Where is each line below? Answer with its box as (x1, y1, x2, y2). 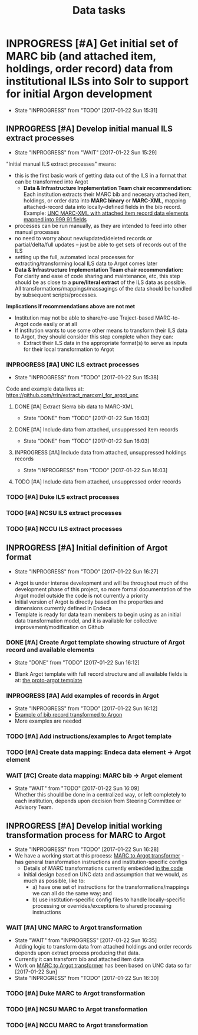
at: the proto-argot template (14, 676, 82, 683)
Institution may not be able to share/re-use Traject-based (14, 314, 154, 321)
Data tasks (72, 4, 126, 17)
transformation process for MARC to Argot (6, 830, 166, 840)
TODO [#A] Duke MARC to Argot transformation (6, 989, 146, 998)
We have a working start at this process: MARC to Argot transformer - (14, 852, 184, 859)
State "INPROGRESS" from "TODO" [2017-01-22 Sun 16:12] (14, 705, 158, 712)
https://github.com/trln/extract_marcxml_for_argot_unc (6, 392, 139, 399)
